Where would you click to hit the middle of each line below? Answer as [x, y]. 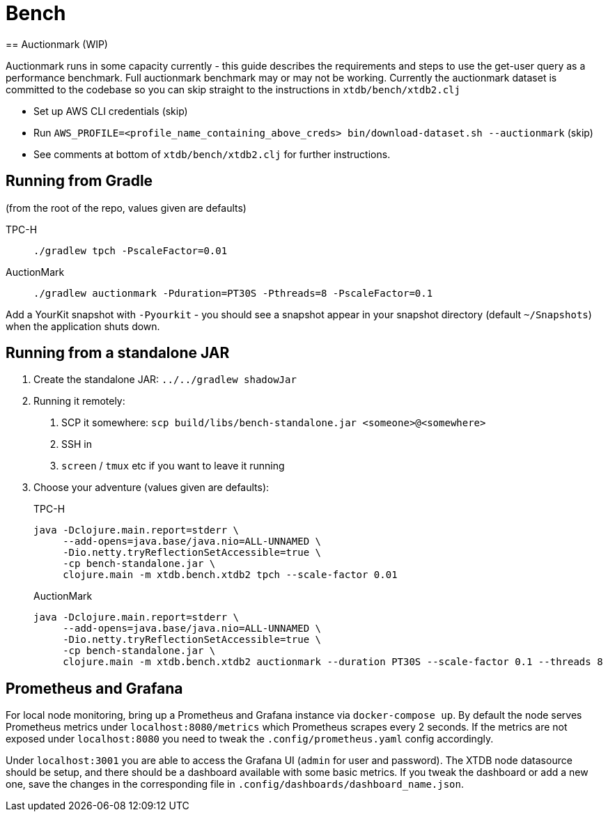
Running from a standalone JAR [118, 353]
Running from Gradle [79, 181]
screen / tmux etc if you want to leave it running [173, 466]
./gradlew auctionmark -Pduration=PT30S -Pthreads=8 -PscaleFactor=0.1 [233, 293]
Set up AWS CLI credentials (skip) [111, 111]
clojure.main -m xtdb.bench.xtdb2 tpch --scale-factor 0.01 [230, 575]
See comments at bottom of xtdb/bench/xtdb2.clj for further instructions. [212, 154]
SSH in [77, 444]
